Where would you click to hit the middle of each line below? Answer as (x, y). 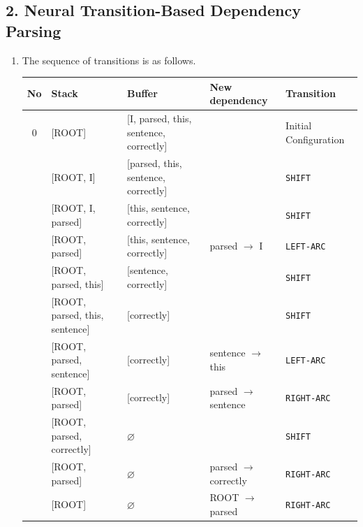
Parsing (34, 30)
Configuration (315, 139)
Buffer (142, 93)
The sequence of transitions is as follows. (109, 60)
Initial (299, 125)
